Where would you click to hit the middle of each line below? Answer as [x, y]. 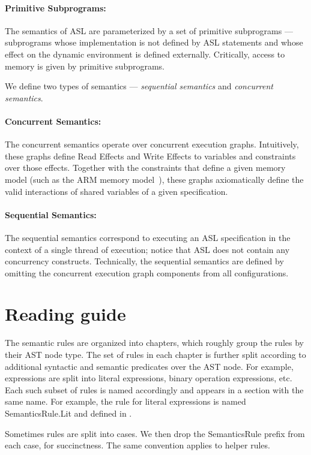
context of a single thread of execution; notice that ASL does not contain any [147, 249]
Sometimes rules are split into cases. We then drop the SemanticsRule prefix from [155, 433]
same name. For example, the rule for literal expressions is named [125, 401]
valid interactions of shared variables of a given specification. [116, 191]
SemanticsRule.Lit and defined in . [68, 413]
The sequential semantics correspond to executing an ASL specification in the [148, 237]
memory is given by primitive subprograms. [85, 66]
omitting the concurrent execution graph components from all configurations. [147, 272]
